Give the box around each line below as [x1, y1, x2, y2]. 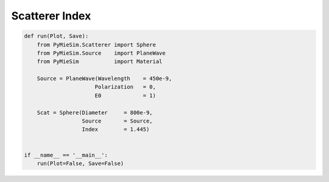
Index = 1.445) [82, 126, 150, 133]
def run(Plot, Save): [24, 33, 89, 39]
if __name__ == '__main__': [24, 152, 108, 158]
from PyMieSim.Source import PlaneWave [37, 49, 166, 56]
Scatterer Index [11, 9, 91, 22]
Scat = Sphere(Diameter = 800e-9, [37, 109, 153, 116]
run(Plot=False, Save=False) [37, 160, 124, 167]
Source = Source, [82, 118, 153, 124]
